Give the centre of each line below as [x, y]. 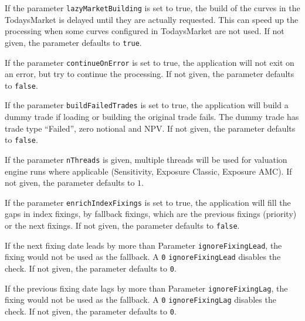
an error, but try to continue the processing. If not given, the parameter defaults [150, 74]
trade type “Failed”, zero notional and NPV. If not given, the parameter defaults [150, 128]
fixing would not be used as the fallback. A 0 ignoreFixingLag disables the [140, 300]
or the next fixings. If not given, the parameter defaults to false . [122, 225]
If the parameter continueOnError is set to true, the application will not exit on [150, 62]
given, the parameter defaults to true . [73, 42]
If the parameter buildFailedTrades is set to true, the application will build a [147, 105]
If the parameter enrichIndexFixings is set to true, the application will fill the [148, 202]
